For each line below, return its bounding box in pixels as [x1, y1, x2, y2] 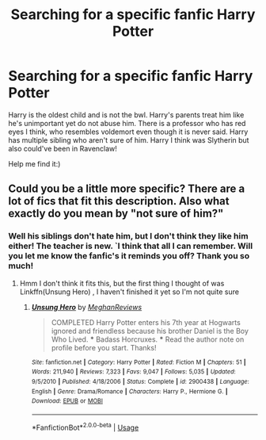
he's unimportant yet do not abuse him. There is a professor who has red [8, 118, 246, 128]
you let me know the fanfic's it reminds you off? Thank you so [8, 251, 250, 262]
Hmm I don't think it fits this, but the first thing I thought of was [19, 278, 225, 288]
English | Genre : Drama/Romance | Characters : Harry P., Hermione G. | [31, 387, 228, 396]
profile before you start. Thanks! [51, 342, 157, 352]
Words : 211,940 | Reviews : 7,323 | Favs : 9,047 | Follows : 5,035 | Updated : [31, 368, 236, 376]
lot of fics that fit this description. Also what [8, 194, 230, 208]
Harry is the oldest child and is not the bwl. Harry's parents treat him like [8, 109, 245, 120]
